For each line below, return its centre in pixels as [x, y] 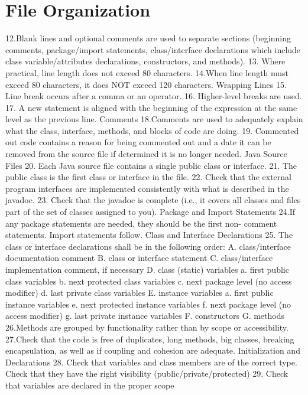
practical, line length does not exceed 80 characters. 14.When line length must [147, 72]
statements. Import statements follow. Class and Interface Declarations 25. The [149, 235]
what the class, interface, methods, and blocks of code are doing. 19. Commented [152, 130]
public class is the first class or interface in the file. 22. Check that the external [148, 177]
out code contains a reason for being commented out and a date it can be [138, 142]
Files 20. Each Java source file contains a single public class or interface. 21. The [151, 165]
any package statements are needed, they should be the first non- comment [141, 223]
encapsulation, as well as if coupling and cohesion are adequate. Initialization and [153, 350]
